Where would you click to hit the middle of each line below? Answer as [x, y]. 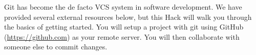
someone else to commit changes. [56, 47]
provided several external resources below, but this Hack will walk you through [128, 17]
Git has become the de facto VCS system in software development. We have [123, 7]
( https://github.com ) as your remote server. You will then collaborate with [122, 36]
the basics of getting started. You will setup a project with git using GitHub [124, 27]
